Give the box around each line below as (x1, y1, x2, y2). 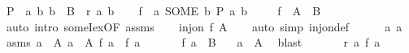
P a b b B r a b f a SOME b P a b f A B (6, 2, 321, 18)
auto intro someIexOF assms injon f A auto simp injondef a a (6, 18, 402, 35)
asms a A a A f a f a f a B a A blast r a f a (6, 34, 381, 51)
